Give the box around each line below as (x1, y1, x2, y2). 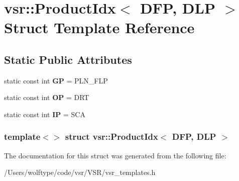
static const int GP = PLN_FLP (4, 75, 108, 85)
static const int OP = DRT (4, 92, 89, 103)
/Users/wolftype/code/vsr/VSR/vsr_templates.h (4, 167, 156, 177)
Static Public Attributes (4, 51, 132, 67)
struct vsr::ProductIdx (65, 130, 158, 143)
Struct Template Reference (4, 17, 195, 38)
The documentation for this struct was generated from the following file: (4, 150, 226, 160)
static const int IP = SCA (4, 109, 85, 119)
